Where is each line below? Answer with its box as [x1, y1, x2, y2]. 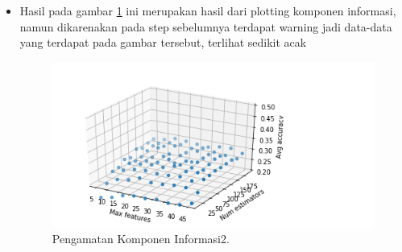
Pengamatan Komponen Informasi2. [52, 230, 230, 247]
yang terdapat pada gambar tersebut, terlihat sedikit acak [19, 34, 307, 51]
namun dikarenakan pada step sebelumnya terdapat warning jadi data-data [19, 18, 392, 35]
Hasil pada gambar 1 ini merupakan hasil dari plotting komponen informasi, [19, 2, 396, 19]
